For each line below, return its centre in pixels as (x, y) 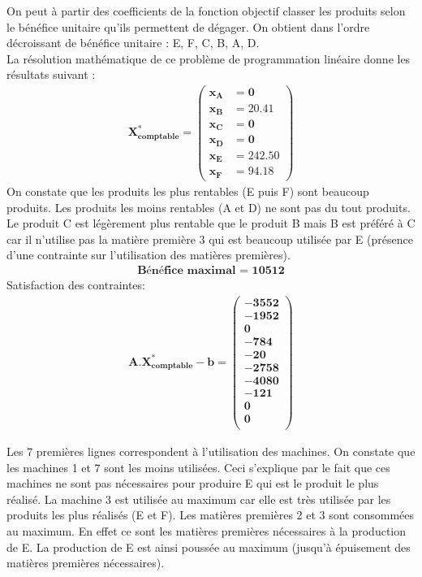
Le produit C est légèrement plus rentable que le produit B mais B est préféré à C (211, 223)
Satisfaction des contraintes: (76, 284)
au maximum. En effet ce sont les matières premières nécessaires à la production (207, 530)
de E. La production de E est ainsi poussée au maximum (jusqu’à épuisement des (209, 547)
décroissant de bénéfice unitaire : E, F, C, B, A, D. (133, 43)
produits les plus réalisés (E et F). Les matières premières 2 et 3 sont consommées (211, 515)
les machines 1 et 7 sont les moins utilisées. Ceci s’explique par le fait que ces (198, 467)
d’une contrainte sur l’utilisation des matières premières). (149, 255)
